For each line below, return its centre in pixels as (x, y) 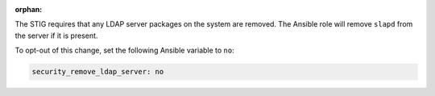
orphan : (29, 9)
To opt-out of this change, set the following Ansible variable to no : (124, 50)
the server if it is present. (56, 35)
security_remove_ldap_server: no (98, 72)
